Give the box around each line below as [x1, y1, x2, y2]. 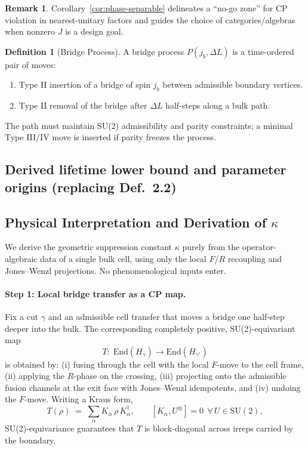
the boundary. [5, 434, 56, 446]
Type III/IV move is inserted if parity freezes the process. [5, 131, 216, 143]
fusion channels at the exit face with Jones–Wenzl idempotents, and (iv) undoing [5, 381, 301, 393]
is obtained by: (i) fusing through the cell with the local [5, 357, 209, 370]
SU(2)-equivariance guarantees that [5, 422, 134, 434]
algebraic [5, 252, 38, 264]
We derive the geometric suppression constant [5, 241, 173, 253]
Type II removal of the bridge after [19, 99, 147, 112]
